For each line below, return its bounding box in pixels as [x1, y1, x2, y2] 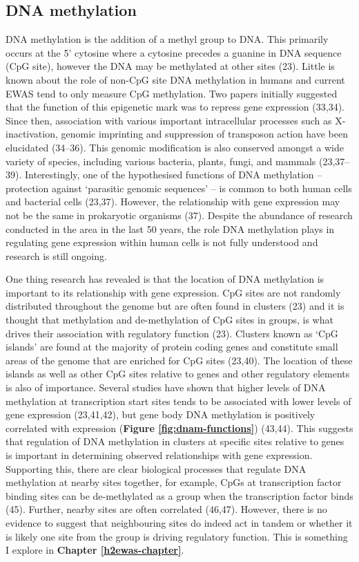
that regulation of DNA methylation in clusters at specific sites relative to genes [6, 434, 345, 449]
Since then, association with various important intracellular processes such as [6, 113, 332, 127]
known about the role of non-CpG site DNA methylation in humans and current [6, 72, 345, 86]
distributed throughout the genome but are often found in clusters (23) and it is [6, 299, 345, 313]
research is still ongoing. [6, 248, 107, 263]
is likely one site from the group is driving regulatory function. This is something [6, 529, 348, 543]
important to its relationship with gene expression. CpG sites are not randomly [6, 285, 341, 299]
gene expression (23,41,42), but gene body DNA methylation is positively [6, 407, 316, 422]
